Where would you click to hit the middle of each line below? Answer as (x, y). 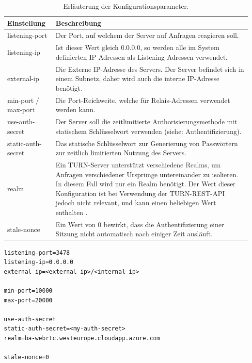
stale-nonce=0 (27, 357)
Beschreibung (78, 23)
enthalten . (71, 212)
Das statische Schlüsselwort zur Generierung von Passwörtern (147, 143)
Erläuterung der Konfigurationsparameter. (126, 6)
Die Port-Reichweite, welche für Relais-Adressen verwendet (143, 100)
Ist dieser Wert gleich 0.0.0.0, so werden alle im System (137, 47)
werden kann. (75, 109)
